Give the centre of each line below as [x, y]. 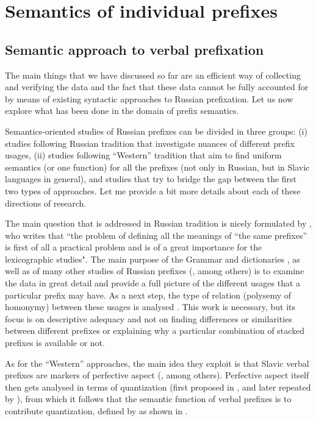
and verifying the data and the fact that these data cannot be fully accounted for [157, 87]
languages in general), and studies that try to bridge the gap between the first [151, 179]
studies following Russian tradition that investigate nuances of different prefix [150, 143]
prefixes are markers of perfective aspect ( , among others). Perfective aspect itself [157, 375]
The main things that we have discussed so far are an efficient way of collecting [153, 75]
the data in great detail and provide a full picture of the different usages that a [153, 283]
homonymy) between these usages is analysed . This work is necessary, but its [150, 307]
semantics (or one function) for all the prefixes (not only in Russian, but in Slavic [157, 167]
